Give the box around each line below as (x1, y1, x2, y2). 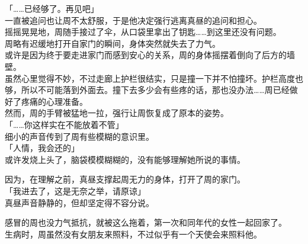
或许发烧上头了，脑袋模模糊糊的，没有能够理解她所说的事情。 (5, 153, 245, 165)
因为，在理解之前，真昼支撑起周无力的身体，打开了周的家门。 (5, 173, 245, 185)
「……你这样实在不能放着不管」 (5, 118, 124, 130)
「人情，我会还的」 (5, 142, 79, 154)
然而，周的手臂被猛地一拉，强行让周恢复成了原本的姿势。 (5, 107, 229, 119)
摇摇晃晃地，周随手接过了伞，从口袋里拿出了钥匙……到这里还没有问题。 (5, 25, 281, 38)
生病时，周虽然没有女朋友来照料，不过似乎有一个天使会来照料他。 (5, 227, 262, 240)
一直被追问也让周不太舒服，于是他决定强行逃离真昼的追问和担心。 (5, 14, 262, 26)
